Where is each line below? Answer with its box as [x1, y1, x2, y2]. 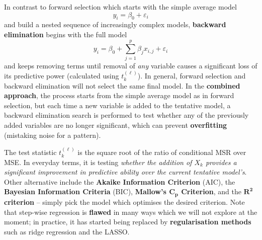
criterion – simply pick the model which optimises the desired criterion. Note [4, 196, 245, 207]
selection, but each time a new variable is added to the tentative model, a [4, 100, 231, 110]
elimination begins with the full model [4, 29, 127, 39]
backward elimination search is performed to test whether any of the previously [4, 110, 249, 120]
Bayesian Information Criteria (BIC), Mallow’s [4, 186, 166, 197]
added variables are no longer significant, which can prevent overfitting [4, 120, 227, 130]
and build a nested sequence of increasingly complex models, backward [4, 19, 226, 30]
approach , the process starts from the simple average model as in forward [4, 90, 234, 101]
